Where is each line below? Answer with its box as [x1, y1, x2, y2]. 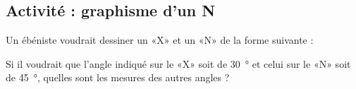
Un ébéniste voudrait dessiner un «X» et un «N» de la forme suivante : [6, 32, 314, 47]
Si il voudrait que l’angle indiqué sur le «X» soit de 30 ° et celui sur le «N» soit [6, 56, 351, 71]
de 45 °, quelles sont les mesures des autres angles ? [6, 70, 230, 85]
